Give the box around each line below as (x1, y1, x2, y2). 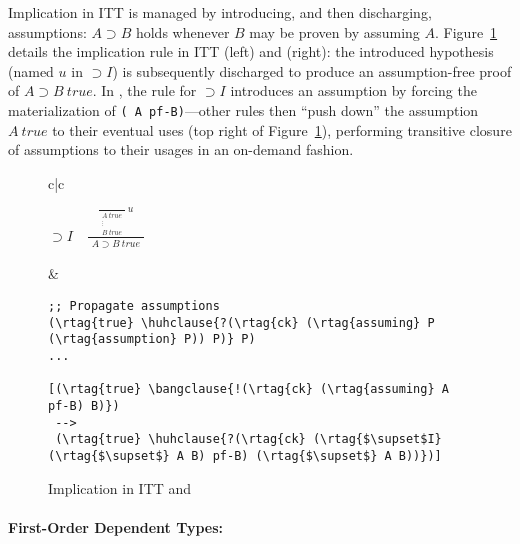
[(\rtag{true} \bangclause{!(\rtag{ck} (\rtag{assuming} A (48, 382, 449, 397)
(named (8, 60, 54, 81)
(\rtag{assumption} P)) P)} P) (48, 332, 256, 347)
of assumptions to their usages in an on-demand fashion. (8, 139, 354, 160)
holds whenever (135, 21, 230, 42)
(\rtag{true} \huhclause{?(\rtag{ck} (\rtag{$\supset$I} (55, 432, 442, 447)
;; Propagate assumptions (48, 298, 220, 313)
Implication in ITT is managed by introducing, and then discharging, (8, 2, 432, 22)
